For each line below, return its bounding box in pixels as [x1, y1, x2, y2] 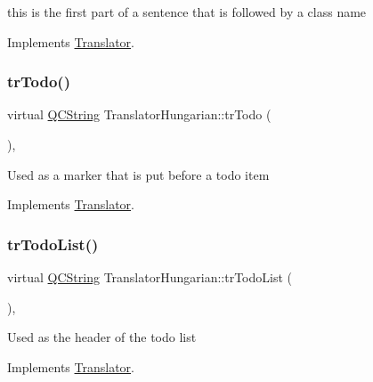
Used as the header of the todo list [7, 328, 197, 346]
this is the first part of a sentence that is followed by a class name [7, 3, 367, 20]
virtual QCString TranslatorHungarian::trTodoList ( [7, 268, 292, 286]
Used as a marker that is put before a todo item [7, 165, 270, 183]
